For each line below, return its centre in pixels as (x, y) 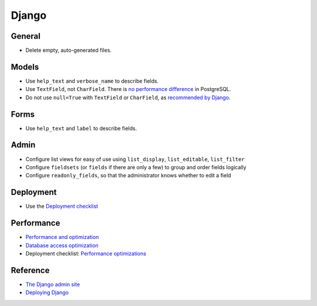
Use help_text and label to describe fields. (81, 128)
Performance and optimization (62, 237)
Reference (30, 270)
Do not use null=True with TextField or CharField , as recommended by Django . (128, 97)
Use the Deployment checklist (62, 206)
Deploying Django (47, 292)
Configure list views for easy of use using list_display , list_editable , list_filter (135, 159)
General (26, 36)
